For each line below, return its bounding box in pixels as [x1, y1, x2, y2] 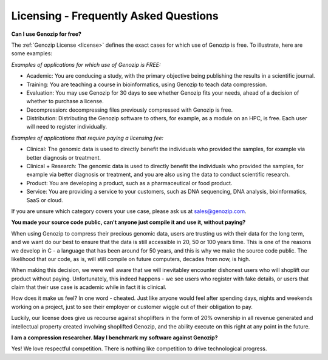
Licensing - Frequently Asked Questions [11, 9, 219, 22]
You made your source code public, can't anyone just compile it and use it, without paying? [11, 219, 246, 226]
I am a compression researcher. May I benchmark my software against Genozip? [11, 334, 218, 341]
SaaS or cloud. [26, 196, 63, 203]
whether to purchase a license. [26, 98, 104, 105]
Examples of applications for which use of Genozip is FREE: [11, 61, 161, 68]
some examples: [11, 50, 53, 57]
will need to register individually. [26, 123, 108, 131]
